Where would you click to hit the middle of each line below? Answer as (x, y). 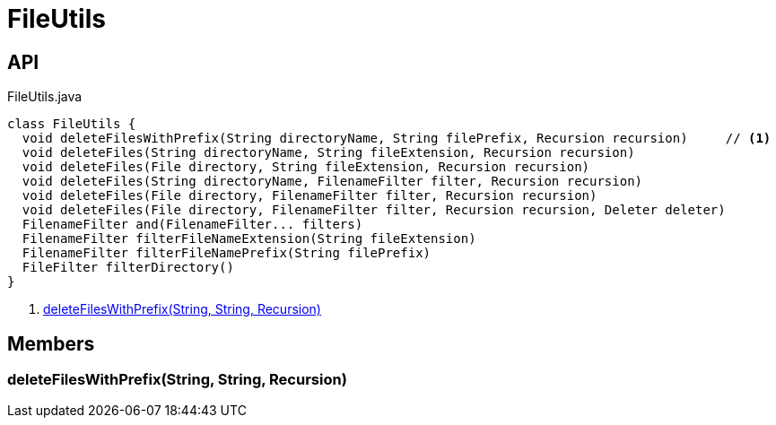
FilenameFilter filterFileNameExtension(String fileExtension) (249, 239)
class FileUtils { (72, 124)
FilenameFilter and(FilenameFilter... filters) (192, 225)
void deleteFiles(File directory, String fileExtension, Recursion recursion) (306, 167)
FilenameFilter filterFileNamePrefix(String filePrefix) (227, 253)
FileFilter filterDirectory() (128, 268)
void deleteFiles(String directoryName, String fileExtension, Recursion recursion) (328, 153)
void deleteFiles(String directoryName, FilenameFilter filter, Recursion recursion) (332, 182)
